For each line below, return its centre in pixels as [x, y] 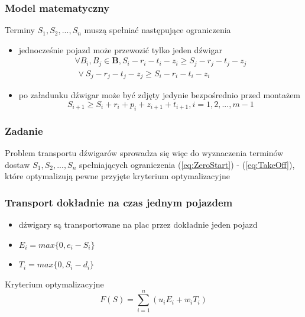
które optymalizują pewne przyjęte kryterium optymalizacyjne [117, 176]
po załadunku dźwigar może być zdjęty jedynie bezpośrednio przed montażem [160, 95]
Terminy [20, 30]
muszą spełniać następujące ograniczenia [158, 30]
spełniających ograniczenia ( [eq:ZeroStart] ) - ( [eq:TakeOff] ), [187, 164]
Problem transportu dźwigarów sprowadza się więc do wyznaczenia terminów [144, 152]
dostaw [17, 164]
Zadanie [24, 130]
